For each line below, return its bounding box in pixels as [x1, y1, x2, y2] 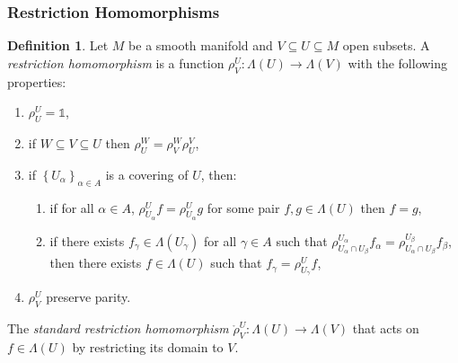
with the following [348, 53, 448, 72]
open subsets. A [342, 36, 430, 55]
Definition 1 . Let [7, 36, 109, 55]
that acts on [352, 319, 419, 338]
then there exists [49, 253, 142, 272]
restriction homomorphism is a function [7, 53, 225, 72]
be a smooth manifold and [128, 36, 273, 55]
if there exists [49, 231, 125, 250]
